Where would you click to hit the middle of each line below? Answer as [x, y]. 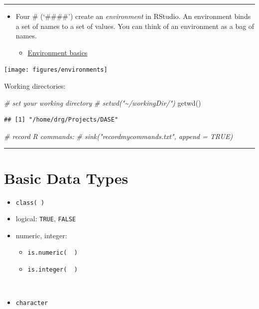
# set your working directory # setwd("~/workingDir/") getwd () [103, 102]
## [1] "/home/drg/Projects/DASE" [61, 120]
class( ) [30, 203]
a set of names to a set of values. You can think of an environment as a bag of [135, 26]
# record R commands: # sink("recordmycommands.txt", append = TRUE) [119, 136]
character [32, 303]
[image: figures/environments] [56, 70]
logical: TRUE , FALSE [46, 219]
